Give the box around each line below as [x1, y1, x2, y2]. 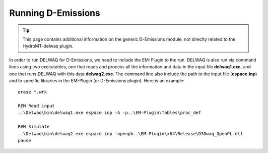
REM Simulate [18, 124, 50, 130]
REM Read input [18, 103, 55, 109]
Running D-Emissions [9, 7, 100, 18]
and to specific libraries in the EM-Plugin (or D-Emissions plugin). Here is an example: [9, 77, 185, 84]
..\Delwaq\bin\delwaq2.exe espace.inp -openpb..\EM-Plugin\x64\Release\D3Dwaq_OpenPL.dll [18, 131, 243, 136]
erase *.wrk [18, 89, 47, 95]
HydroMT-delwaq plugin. [22, 43, 74, 49]
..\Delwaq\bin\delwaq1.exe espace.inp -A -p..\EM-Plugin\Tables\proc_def [18, 110, 201, 116]
